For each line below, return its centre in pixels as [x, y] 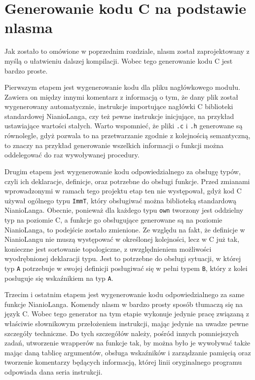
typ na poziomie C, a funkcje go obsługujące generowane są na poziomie [113, 220]
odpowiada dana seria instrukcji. [54, 372]
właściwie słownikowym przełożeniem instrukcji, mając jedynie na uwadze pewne [127, 323]
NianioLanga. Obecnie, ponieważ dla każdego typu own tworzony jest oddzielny [124, 210]
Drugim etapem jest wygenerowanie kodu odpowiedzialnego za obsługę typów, [123, 171]
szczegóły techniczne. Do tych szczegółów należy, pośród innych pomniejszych [122, 333]
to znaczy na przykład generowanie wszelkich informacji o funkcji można [114, 145]
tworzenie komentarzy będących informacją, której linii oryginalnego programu [123, 362]
